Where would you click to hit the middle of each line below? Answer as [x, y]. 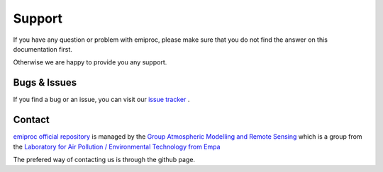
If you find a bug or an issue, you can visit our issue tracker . [101, 100]
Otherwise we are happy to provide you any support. [90, 62]
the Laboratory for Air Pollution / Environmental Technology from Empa [117, 147]
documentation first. [43, 49]
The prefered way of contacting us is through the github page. [104, 159]
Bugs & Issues [45, 82]
